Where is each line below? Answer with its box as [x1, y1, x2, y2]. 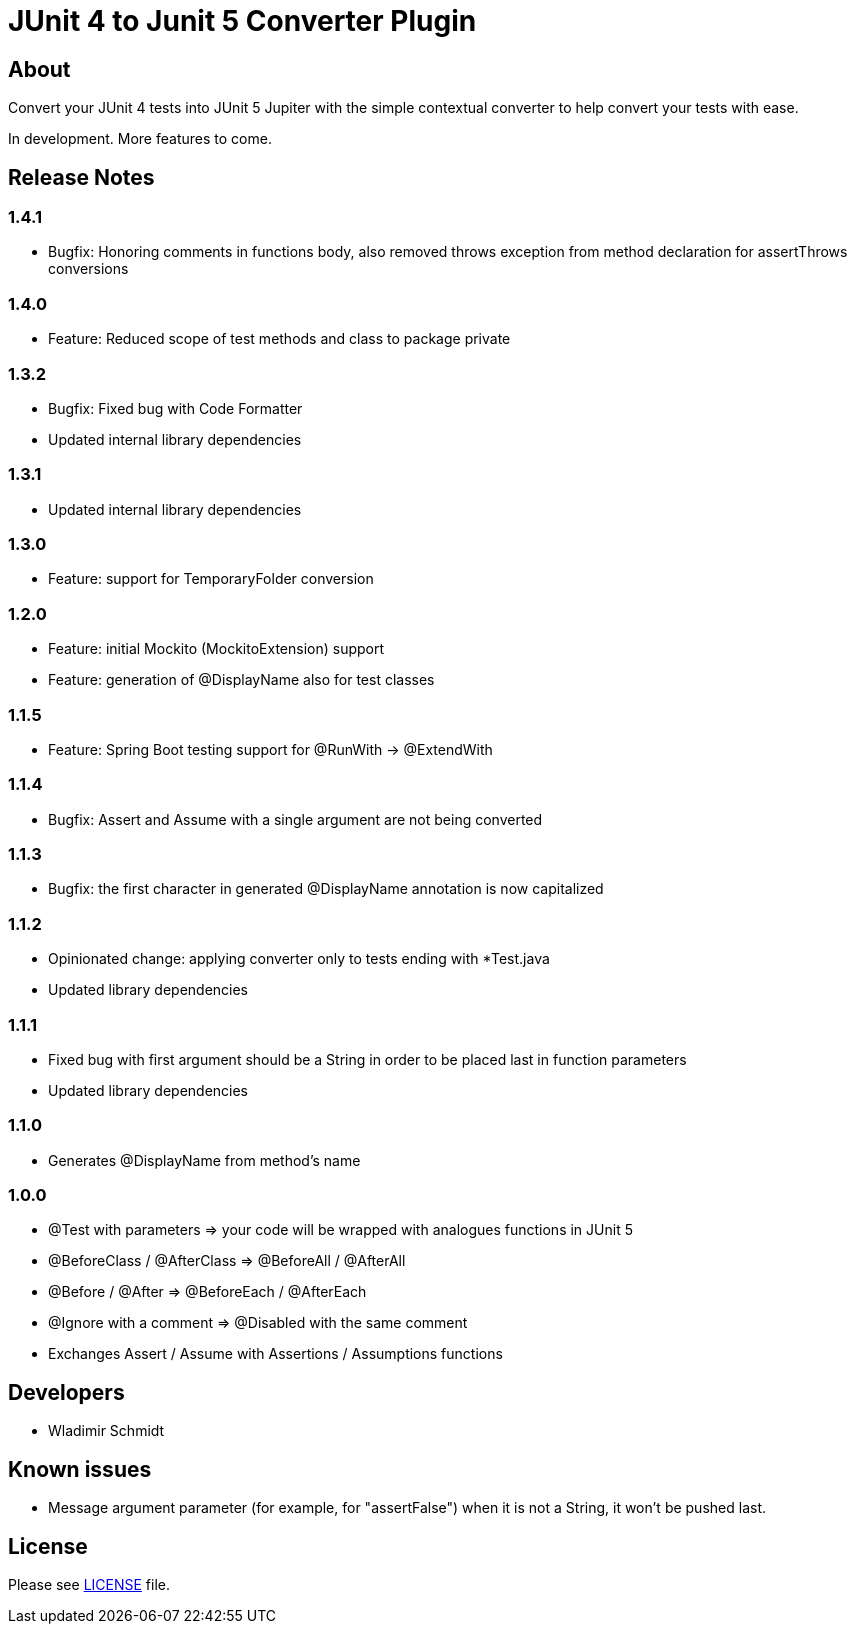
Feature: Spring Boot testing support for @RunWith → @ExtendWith [48, 740, 493, 758]
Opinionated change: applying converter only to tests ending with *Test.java [48, 950, 550, 968]
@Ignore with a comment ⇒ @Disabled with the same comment [48, 1314, 468, 1332]
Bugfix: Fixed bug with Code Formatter [48, 399, 303, 417]
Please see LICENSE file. [8, 1575, 171, 1593]
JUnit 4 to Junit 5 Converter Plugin [8, 4, 477, 38]
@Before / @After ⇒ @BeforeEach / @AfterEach [48, 1283, 367, 1301]
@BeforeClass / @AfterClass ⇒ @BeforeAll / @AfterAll [48, 1252, 406, 1270]
